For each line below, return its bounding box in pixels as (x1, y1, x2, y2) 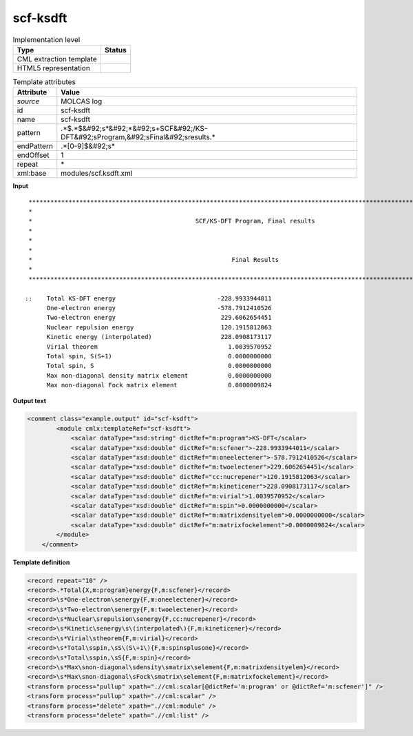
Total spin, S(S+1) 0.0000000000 (46, 352, 272, 360)
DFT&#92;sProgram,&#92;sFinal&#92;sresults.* (61, 132, 216, 142)
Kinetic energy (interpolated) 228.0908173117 (46, 333, 272, 341)
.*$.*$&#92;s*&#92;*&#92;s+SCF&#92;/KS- (61, 124, 208, 134)
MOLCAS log (61, 96, 103, 106)
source (17, 96, 40, 106)
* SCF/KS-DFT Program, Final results (28, 217, 316, 225)
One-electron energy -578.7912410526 (46, 304, 272, 311)
